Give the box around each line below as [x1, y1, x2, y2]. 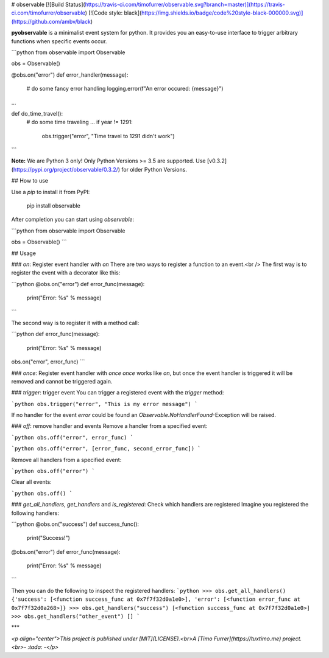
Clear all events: [11, 478, 52, 486]
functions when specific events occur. [11, 37, 107, 45]
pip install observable [26, 202, 80, 209]
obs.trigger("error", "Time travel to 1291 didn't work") [41, 132, 175, 139]
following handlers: [11, 509, 59, 517]
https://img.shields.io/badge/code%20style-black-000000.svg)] [141, 9, 303, 16]
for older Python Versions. [121, 166, 187, 173]
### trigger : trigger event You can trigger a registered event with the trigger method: [11, 389, 224, 396]
